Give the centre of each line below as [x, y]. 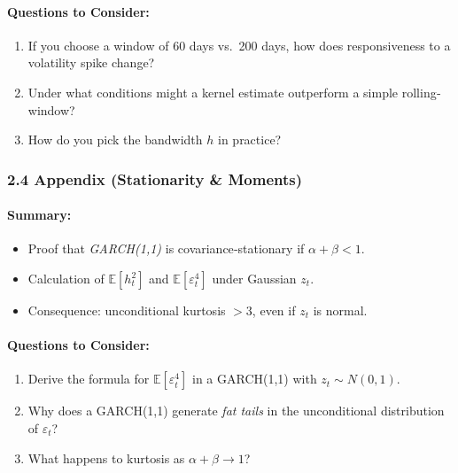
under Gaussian [254, 278]
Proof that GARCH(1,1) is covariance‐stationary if [166, 248]
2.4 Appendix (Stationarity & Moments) [155, 178]
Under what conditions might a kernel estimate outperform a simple [213, 92]
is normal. [340, 310]
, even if [274, 310]
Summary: [39, 215]
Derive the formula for [89, 379]
